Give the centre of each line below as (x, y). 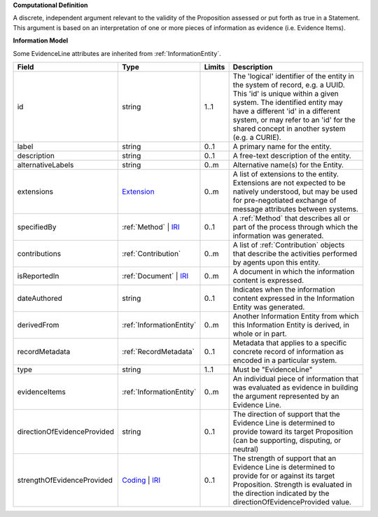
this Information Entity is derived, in (291, 325)
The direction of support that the (287, 414)
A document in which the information (294, 271)
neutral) (246, 449)
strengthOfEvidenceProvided (65, 480)
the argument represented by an (286, 396)
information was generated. (278, 236)
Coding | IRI (141, 480)
